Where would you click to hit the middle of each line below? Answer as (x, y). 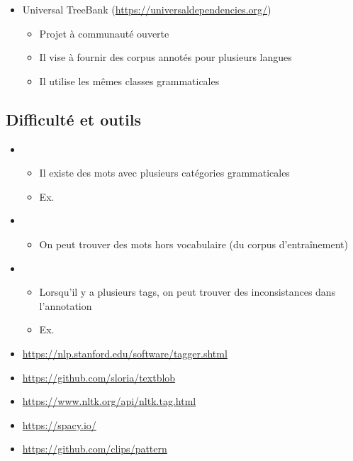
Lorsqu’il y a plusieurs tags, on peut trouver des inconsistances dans (187, 292)
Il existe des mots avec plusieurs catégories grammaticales (164, 173)
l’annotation (66, 305)
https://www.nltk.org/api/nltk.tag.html (109, 401)
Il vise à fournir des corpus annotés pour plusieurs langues (166, 57)
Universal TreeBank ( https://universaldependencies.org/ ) (147, 9)
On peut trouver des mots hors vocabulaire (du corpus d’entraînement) (194, 244)
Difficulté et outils (73, 119)
